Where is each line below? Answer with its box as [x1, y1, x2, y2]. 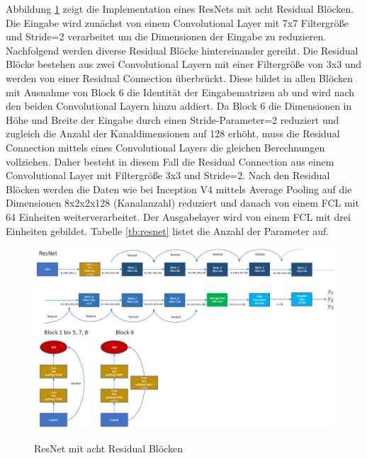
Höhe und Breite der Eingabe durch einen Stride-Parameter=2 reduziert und [6, 112, 339, 127]
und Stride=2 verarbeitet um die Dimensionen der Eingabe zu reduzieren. [6, 29, 327, 44]
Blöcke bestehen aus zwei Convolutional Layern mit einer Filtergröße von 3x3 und [6, 57, 362, 71]
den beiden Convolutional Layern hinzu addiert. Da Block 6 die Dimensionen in [6, 98, 352, 113]
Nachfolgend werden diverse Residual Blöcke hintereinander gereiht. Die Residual [6, 42, 358, 57]
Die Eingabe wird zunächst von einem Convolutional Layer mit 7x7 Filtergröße [6, 15, 349, 30]
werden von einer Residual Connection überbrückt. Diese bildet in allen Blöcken [6, 70, 354, 85]
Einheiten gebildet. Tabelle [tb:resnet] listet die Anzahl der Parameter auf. [6, 223, 329, 238]
